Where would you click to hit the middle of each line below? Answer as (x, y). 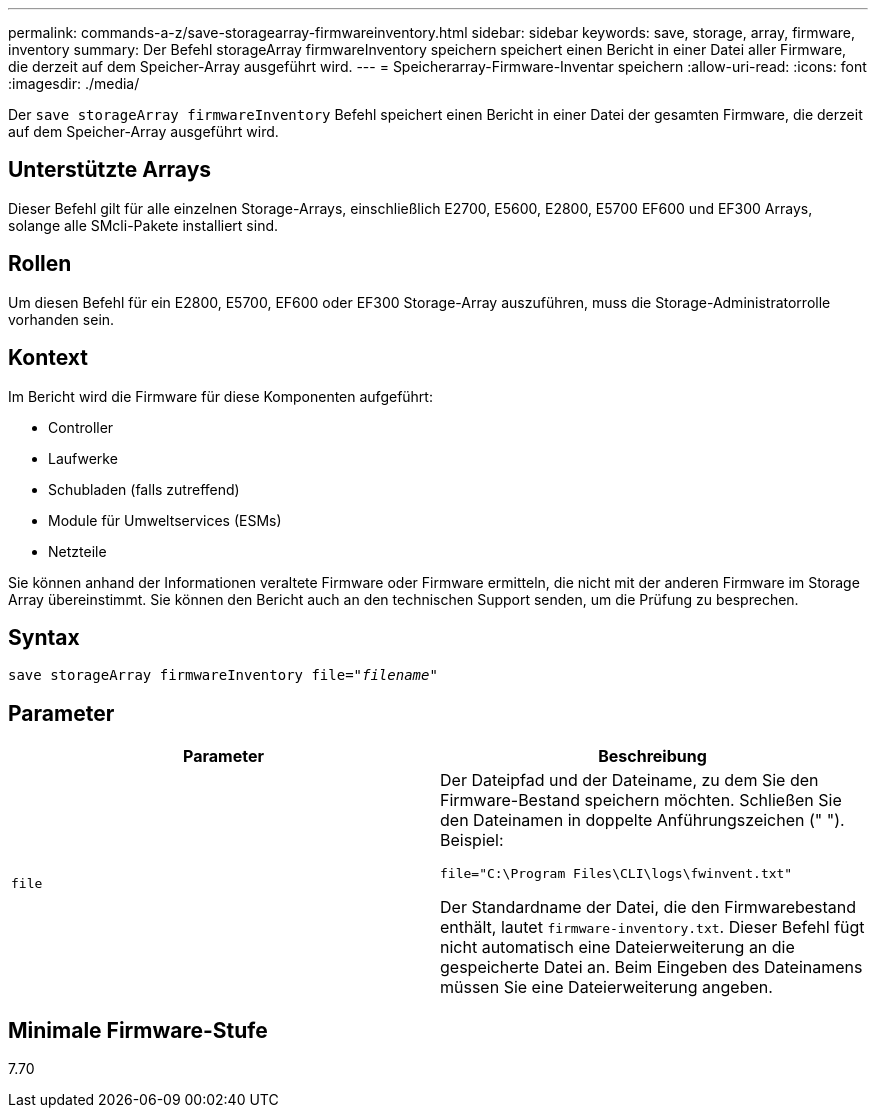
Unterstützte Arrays (110, 170)
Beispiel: (472, 840)
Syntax (44, 637)
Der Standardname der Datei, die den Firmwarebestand (648, 907)
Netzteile (77, 551)
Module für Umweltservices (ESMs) (165, 520)
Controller (81, 427)
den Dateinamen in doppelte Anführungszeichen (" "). (642, 820)
